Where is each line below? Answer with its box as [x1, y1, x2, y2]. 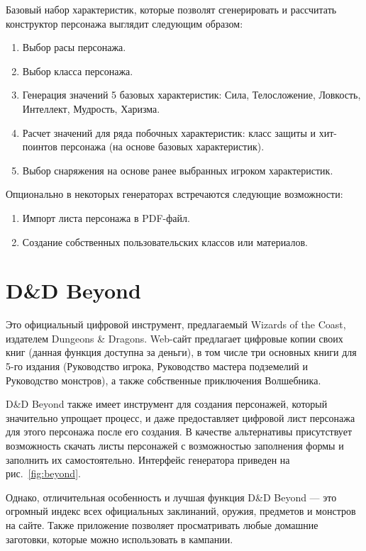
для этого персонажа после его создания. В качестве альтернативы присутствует [6, 424, 353, 439]
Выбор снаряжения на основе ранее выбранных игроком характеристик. [22, 162, 333, 177]
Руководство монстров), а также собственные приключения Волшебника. [6, 372, 321, 387]
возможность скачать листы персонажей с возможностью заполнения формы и [6, 438, 344, 452]
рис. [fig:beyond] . [6, 466, 81, 481]
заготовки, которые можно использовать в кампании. [6, 531, 233, 546]
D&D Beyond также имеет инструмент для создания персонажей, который [6, 396, 328, 411]
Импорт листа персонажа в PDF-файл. [22, 210, 190, 225]
